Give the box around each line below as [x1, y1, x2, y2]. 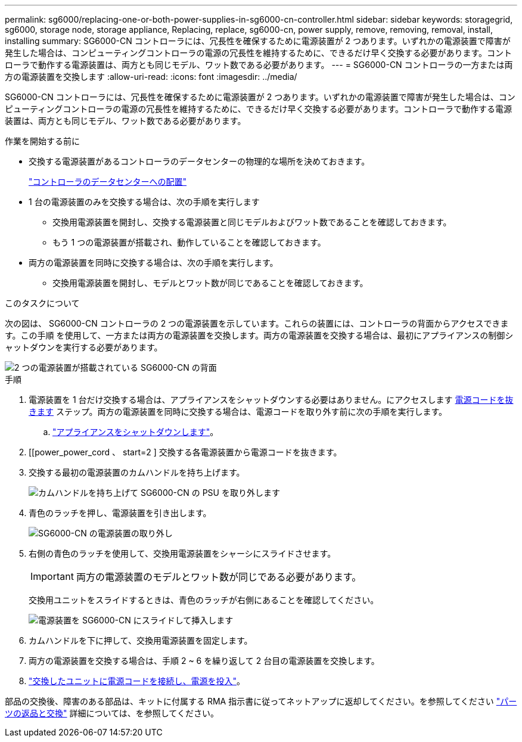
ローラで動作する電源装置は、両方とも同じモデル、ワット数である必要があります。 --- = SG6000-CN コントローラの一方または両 [5, 60, 513, 70]
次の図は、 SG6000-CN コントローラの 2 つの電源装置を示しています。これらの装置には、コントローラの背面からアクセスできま [5, 318, 509, 328]
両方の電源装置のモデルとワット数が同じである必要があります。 [76, 571, 362, 583]
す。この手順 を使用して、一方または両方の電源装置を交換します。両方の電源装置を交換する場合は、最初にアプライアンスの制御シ [5, 330, 514, 340]
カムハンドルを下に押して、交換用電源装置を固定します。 [29, 635, 253, 645]
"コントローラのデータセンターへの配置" [29, 176, 187, 187]
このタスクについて [5, 298, 80, 308]
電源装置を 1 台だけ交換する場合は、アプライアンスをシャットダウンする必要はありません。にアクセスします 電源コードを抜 [29, 395, 514, 405]
